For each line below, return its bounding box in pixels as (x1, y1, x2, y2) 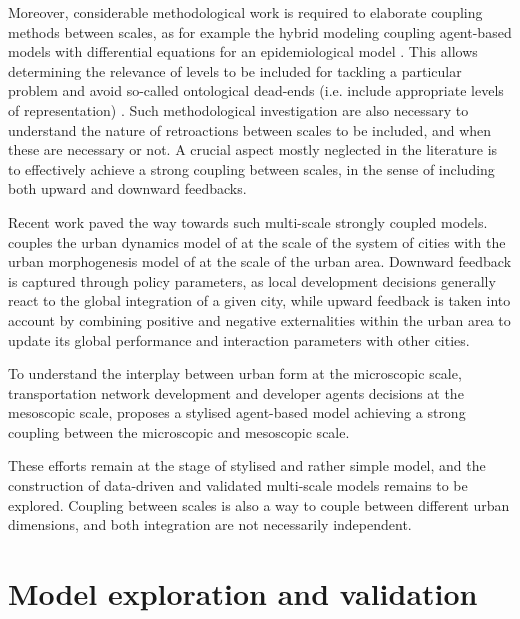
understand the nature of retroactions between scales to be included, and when (8, 119, 492, 140)
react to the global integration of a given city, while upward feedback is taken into (8, 290, 511, 311)
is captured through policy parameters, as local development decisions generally (8, 270, 496, 291)
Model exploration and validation (8, 573, 478, 614)
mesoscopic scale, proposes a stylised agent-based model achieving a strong (8, 402, 466, 423)
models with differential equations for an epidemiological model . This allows (8, 41, 478, 62)
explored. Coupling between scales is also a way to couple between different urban (8, 494, 510, 515)
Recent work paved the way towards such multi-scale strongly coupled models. (8, 211, 488, 232)
